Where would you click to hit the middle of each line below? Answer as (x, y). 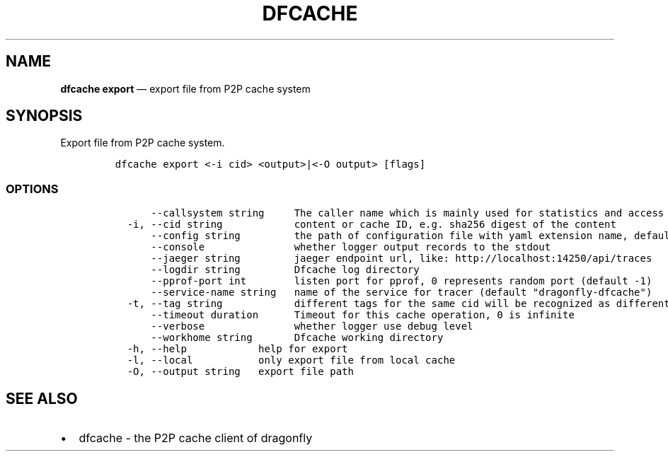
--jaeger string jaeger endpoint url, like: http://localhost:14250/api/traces (402, 259)
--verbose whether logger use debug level (312, 326)
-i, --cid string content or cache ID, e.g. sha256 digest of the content (372, 225)
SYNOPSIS (44, 116)
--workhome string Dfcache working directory (297, 338)
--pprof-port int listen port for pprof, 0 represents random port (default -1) (402, 281)
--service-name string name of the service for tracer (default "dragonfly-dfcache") (402, 293)
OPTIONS (32, 189)
